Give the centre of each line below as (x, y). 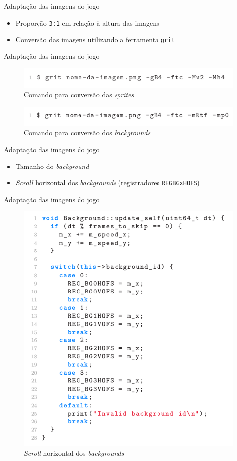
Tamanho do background (52, 166)
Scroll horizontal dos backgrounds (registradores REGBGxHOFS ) (108, 183)
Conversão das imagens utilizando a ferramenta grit (95, 39)
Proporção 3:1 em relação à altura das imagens (87, 22)
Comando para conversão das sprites (79, 95)
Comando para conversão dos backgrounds (87, 133)
